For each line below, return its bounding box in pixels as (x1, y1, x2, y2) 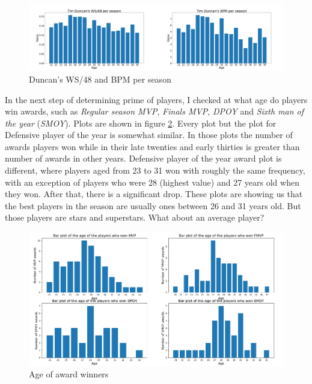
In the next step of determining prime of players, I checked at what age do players (5, 93, 308, 105)
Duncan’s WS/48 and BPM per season (29, 72, 171, 85)
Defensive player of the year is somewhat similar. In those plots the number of (5, 128, 293, 141)
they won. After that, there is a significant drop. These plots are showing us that (5, 187, 303, 200)
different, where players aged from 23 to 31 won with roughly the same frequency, (5, 164, 305, 177)
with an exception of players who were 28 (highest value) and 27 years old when (5, 175, 299, 188)
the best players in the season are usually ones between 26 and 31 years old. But (5, 199, 301, 212)
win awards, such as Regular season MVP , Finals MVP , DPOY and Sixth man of (5, 105, 304, 118)
